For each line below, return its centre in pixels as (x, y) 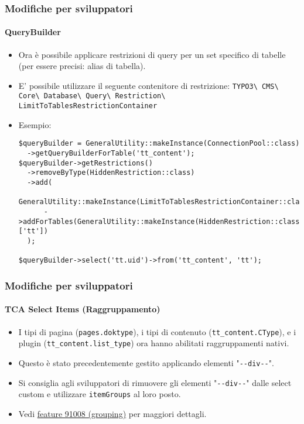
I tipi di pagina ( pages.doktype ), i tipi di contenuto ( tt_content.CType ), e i (157, 331)
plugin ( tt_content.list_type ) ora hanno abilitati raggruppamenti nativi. (154, 343)
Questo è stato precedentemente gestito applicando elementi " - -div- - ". (146, 362)
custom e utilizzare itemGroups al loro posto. (100, 394)
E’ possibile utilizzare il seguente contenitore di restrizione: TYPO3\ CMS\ (148, 85)
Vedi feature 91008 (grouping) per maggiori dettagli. (112, 413)
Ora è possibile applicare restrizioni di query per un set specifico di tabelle (152, 54)
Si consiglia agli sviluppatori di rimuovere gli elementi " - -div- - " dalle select (155, 382)
